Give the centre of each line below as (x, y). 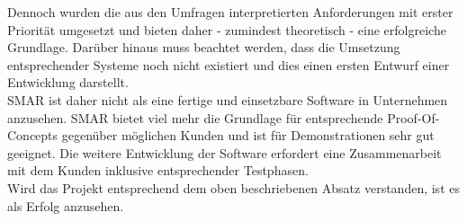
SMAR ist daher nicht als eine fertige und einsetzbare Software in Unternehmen (228, 99)
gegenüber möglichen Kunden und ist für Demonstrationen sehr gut (248, 135)
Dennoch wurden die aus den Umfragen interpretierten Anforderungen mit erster (230, 12)
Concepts (33, 135)
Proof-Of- (413, 117)
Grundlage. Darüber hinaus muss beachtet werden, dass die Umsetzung (204, 47)
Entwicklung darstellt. (68, 82)
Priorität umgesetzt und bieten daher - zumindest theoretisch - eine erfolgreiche (227, 29)
